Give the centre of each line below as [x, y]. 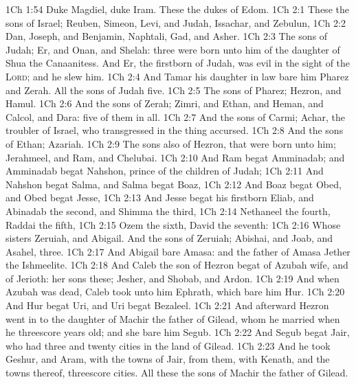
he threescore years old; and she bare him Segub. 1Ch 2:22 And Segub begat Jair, [178, 332]
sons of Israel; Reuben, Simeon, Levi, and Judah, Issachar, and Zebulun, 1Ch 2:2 [176, 22]
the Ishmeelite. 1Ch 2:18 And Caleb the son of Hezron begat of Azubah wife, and [177, 265]
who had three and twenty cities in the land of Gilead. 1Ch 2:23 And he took [168, 345]
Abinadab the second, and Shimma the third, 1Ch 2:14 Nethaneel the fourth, [168, 211]
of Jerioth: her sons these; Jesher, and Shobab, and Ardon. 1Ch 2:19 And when [173, 278]
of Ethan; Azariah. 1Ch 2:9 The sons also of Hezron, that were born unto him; [171, 143]
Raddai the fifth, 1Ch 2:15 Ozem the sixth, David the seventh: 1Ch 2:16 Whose [173, 224]
